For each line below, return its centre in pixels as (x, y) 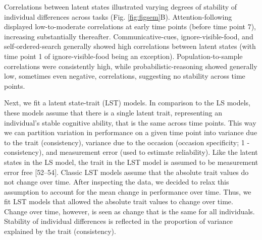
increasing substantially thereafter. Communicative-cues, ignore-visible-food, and (129, 36)
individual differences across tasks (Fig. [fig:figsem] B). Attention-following (118, 16)
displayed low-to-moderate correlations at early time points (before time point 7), (130, 26)
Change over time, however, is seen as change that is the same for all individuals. (129, 211)
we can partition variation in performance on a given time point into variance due (131, 132)
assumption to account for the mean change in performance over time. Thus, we (128, 191)
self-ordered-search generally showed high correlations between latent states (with (130, 46)
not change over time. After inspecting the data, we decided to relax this (117, 182)
